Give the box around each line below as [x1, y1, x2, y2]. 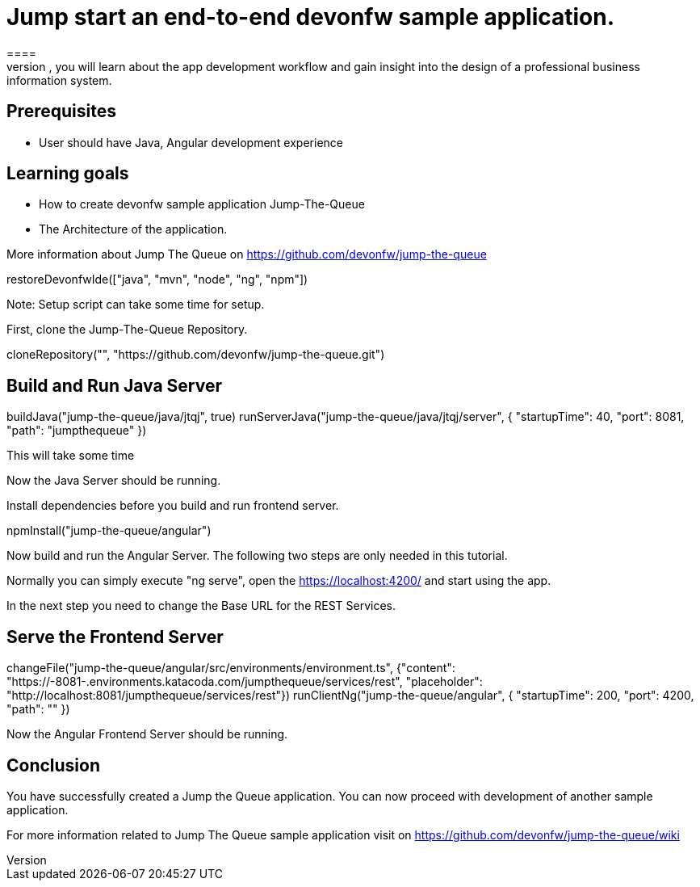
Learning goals [6, 163, 129, 184]
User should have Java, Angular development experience [39, 135, 343, 149]
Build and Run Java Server [6, 375, 223, 396]
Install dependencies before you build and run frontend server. [6, 498, 339, 513]
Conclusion [6, 755, 101, 776]
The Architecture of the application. [39, 222, 228, 237]
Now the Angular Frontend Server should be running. [6, 727, 288, 742]
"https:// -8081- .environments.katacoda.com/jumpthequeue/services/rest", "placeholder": [6, 675, 483, 689]
